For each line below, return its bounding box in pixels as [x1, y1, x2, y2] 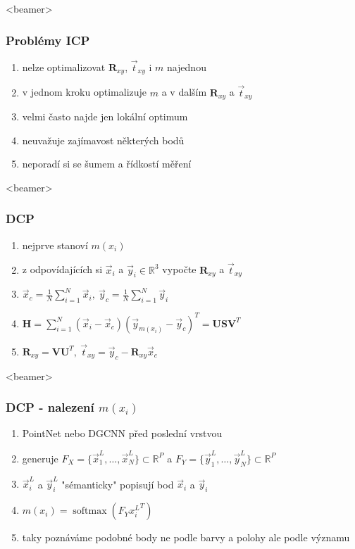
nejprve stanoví [22, 237, 88, 252]
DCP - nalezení [6, 398, 94, 416]
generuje [22, 450, 58, 465]
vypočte [162, 262, 197, 277]
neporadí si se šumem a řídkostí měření [22, 156, 192, 171]
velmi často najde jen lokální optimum [22, 109, 188, 124]
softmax [73, 506, 107, 517]
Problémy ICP [6, 31, 90, 49]
